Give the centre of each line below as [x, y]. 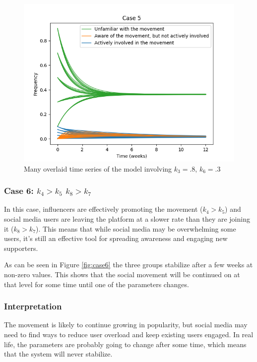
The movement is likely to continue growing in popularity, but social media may [126, 325]
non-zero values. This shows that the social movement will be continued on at [122, 274]
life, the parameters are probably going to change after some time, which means [125, 344]
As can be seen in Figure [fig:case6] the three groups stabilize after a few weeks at [128, 265]
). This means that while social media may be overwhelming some [136, 228]
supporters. [21, 248]
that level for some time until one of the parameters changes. [96, 284]
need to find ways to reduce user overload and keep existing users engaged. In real [129, 334]
